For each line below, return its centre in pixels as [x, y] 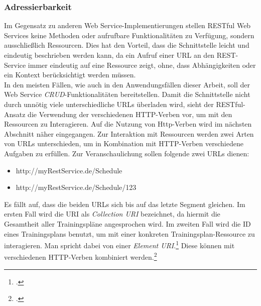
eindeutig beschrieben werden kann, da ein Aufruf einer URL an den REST [120, 55]
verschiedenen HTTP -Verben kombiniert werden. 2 [81, 256]
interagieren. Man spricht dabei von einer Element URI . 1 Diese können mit [119, 244]
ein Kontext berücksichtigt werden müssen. [70, 75]
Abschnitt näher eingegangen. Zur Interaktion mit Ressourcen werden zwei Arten [129, 133]
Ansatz [15, 114]
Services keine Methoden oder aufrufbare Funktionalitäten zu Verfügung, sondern [129, 35]
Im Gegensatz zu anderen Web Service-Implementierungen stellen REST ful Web [127, 25]
